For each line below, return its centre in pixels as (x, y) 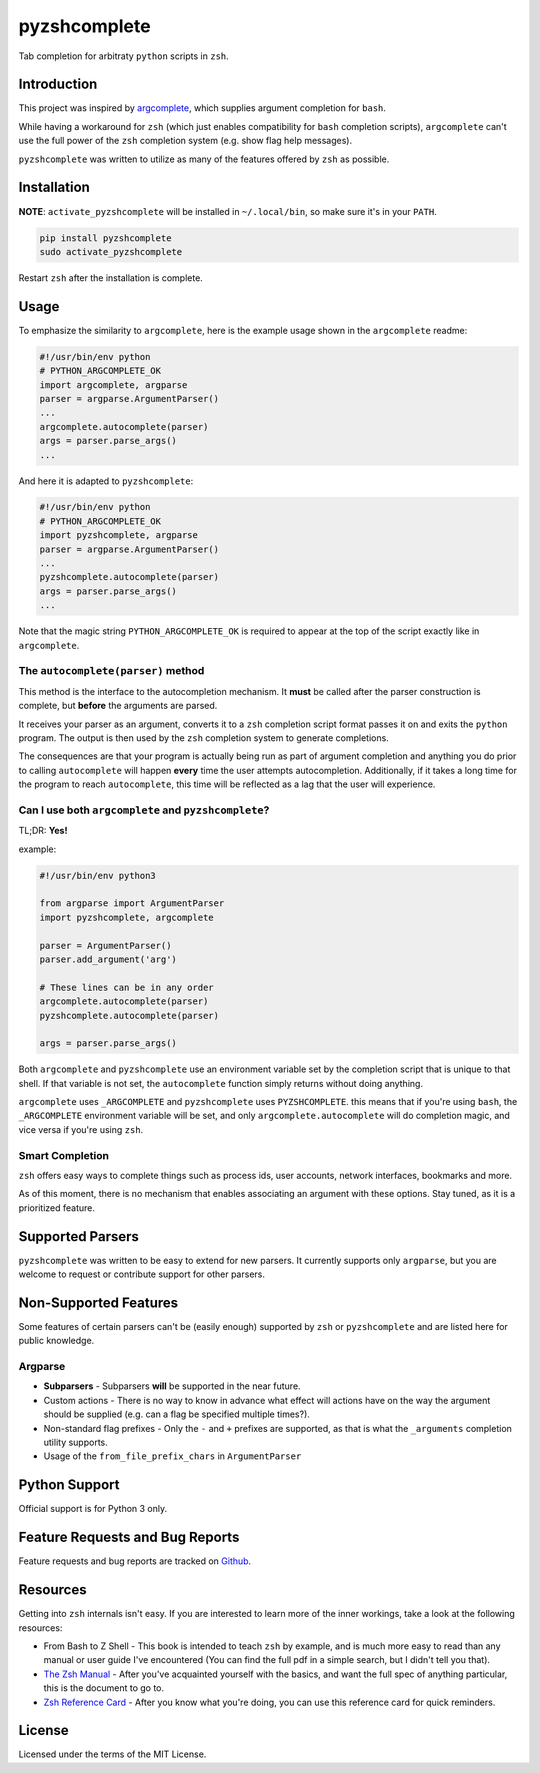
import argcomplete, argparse (113, 384)
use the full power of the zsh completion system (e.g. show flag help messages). (185, 141)
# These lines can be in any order (126, 987)
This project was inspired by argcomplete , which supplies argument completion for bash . (202, 108)
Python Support (69, 1485)
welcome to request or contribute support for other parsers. (141, 1274)
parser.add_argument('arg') (108, 959)
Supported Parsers (79, 1236)
